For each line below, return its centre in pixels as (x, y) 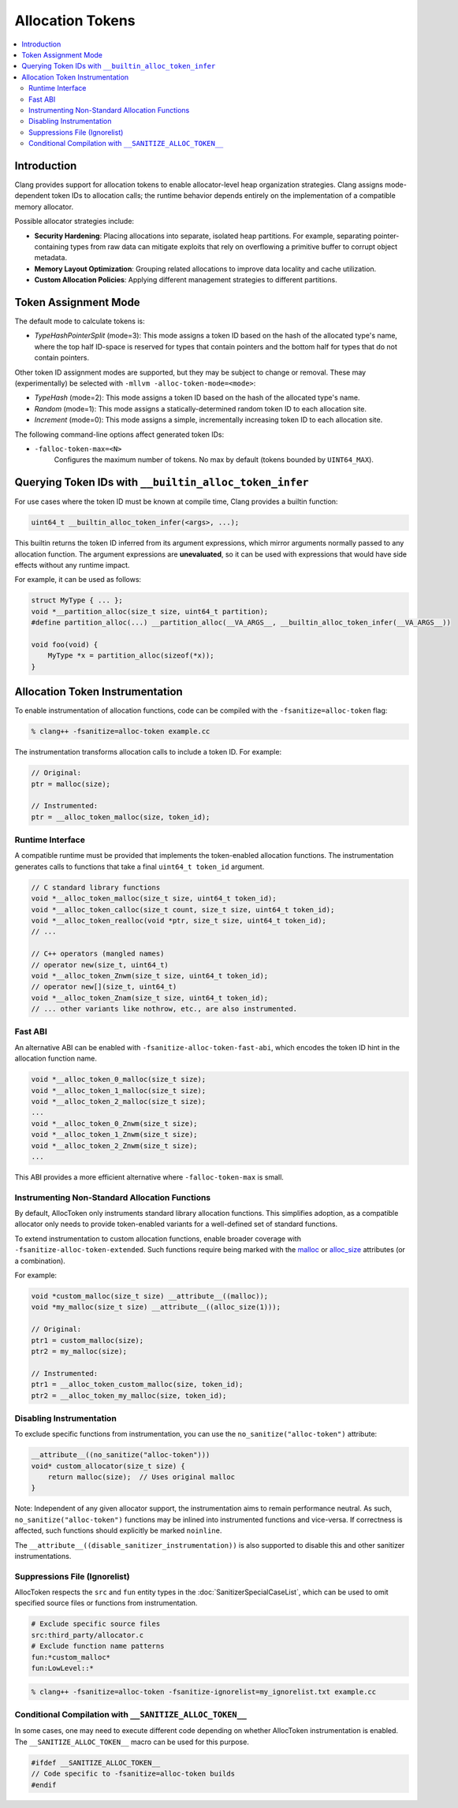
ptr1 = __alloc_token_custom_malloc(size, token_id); (137, 1385)
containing (52, 246)
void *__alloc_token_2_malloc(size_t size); (119, 1101)
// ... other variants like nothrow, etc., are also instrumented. (164, 1009)
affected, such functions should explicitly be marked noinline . (118, 1530)
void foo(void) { (65, 644)
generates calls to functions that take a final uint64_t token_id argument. (140, 867)
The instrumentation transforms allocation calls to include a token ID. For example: (148, 752)
